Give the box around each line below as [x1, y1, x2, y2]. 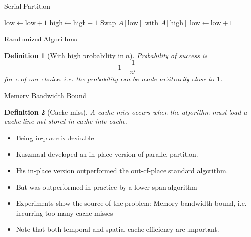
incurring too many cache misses [16, 207, 113, 217]
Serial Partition [4, 1, 51, 11]
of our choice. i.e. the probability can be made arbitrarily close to [21, 74, 214, 84]
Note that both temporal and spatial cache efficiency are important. [16, 224, 219, 234]
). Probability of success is [130, 50, 207, 60]
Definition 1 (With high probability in [4, 50, 124, 60]
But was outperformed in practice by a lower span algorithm [16, 181, 197, 192]
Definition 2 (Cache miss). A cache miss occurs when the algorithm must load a [4, 106, 247, 117]
